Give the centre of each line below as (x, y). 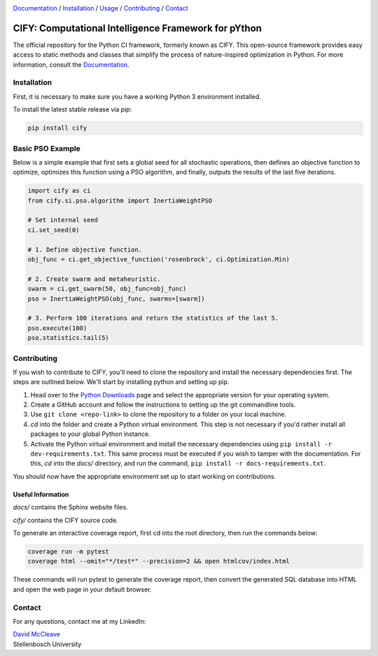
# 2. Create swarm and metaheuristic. (94, 279)
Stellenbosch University (47, 644)
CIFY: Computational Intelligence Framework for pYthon (138, 28)
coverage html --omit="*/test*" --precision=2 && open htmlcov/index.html (159, 561)
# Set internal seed (63, 220)
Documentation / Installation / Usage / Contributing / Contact (100, 8)
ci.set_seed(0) (54, 230)
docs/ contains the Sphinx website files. (71, 507)
